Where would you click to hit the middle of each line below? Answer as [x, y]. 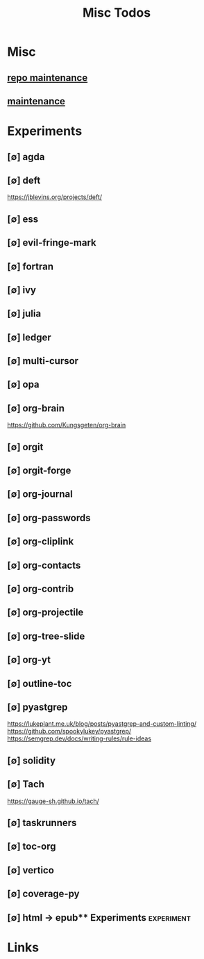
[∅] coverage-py [43, 894]
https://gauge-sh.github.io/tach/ [53, 801]
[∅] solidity [32, 760]
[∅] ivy [22, 290]
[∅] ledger [29, 337]
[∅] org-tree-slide [46, 636]
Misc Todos [117, 13]
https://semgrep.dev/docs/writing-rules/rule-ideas [79, 738]
